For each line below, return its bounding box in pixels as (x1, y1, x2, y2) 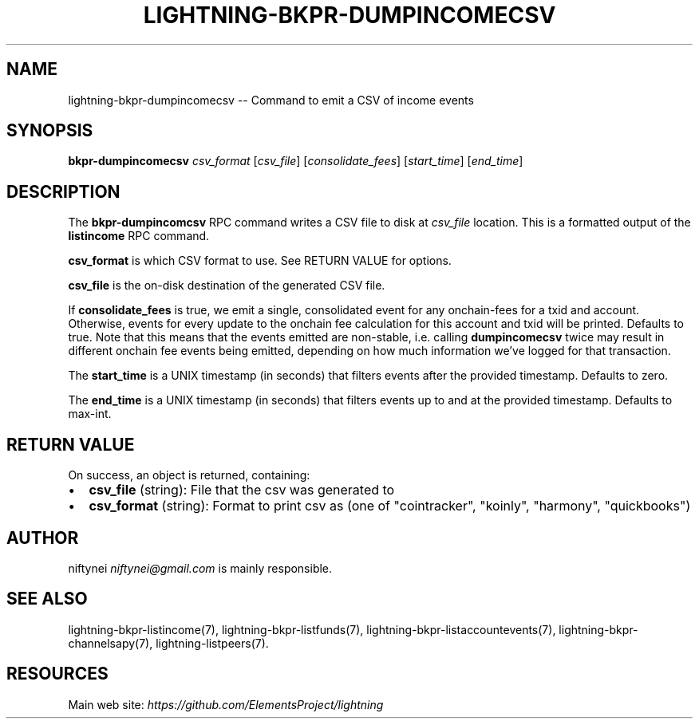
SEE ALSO (6, 589, 88, 609)
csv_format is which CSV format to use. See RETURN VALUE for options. (68, 254, 452, 268)
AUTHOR (6, 527, 79, 548)
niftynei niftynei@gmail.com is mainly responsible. (68, 561, 333, 575)
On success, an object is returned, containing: (68, 468, 310, 483)
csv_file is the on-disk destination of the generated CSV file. (68, 278, 385, 293)
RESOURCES (6, 664, 109, 684)
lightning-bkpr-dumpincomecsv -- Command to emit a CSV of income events (68, 93, 474, 107)
